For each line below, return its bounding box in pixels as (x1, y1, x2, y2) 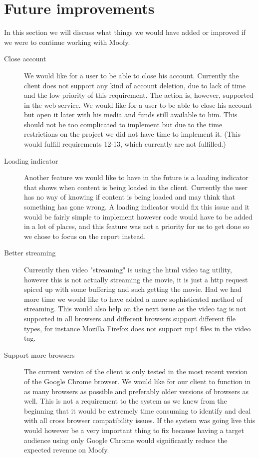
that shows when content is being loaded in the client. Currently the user (24, 182, 248, 192)
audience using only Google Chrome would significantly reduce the (24, 435, 228, 445)
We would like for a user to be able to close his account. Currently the (24, 70, 239, 80)
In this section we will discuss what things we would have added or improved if (4, 27, 246, 37)
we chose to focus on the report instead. (24, 230, 146, 241)
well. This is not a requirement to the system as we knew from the (24, 396, 227, 406)
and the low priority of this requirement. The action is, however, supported (24, 90, 254, 100)
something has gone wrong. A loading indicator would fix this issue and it (24, 202, 250, 212)
